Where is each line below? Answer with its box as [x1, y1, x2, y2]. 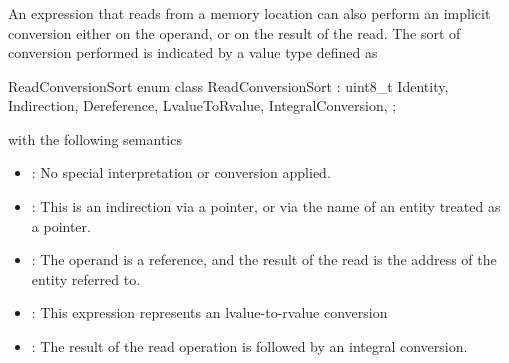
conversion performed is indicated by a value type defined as [8, 42, 378, 63]
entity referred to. [31, 268, 141, 289]
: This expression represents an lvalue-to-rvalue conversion [31, 302, 388, 323]
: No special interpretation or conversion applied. [31, 162, 331, 183]
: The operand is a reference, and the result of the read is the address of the [31, 249, 497, 270]
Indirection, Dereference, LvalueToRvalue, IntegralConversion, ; [8, 95, 397, 116]
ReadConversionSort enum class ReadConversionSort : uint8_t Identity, [8, 75, 449, 96]
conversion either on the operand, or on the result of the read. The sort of [8, 22, 461, 43]
